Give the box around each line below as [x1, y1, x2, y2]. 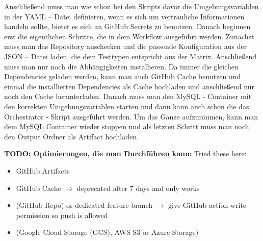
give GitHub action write [168, 200, 247, 210]
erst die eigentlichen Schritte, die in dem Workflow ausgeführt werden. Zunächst [4, 31, 254, 41]
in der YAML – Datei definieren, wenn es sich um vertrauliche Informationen [4, 11, 245, 21]
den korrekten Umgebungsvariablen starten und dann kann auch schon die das [4, 101, 249, 111]
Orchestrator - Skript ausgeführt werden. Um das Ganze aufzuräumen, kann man [4, 111, 258, 122]
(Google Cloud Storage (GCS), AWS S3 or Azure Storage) [16, 227, 199, 237]
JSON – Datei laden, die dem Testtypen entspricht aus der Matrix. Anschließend [4, 51, 257, 61]
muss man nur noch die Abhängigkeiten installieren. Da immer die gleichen [4, 61, 239, 71]
